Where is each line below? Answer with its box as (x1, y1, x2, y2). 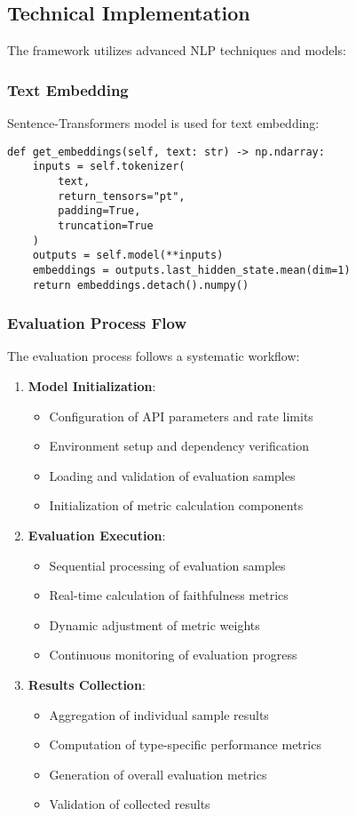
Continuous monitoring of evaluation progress (49, 645, 297, 664)
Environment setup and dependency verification (49, 436, 310, 455)
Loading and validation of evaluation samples (49, 466, 296, 484)
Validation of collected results (49, 795, 210, 813)
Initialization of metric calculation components (49, 496, 304, 515)
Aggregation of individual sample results (49, 705, 269, 724)
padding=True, (58, 204, 141, 218)
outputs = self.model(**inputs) (32, 249, 224, 262)
